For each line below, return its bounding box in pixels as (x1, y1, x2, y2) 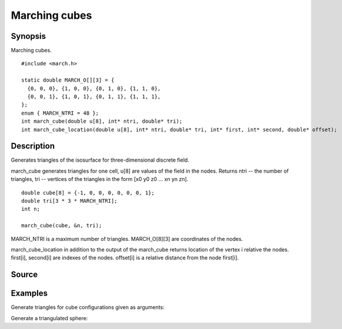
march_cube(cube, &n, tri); (21, 222, 102, 229)
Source (11, 270, 38, 280)
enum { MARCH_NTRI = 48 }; (21, 109, 99, 116)
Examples (11, 288, 48, 298)
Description (11, 141, 55, 151)
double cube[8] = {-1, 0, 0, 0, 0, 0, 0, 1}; (21, 189, 155, 196)
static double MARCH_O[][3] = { (21, 77, 115, 83)
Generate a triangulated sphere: (11, 314, 88, 321)
